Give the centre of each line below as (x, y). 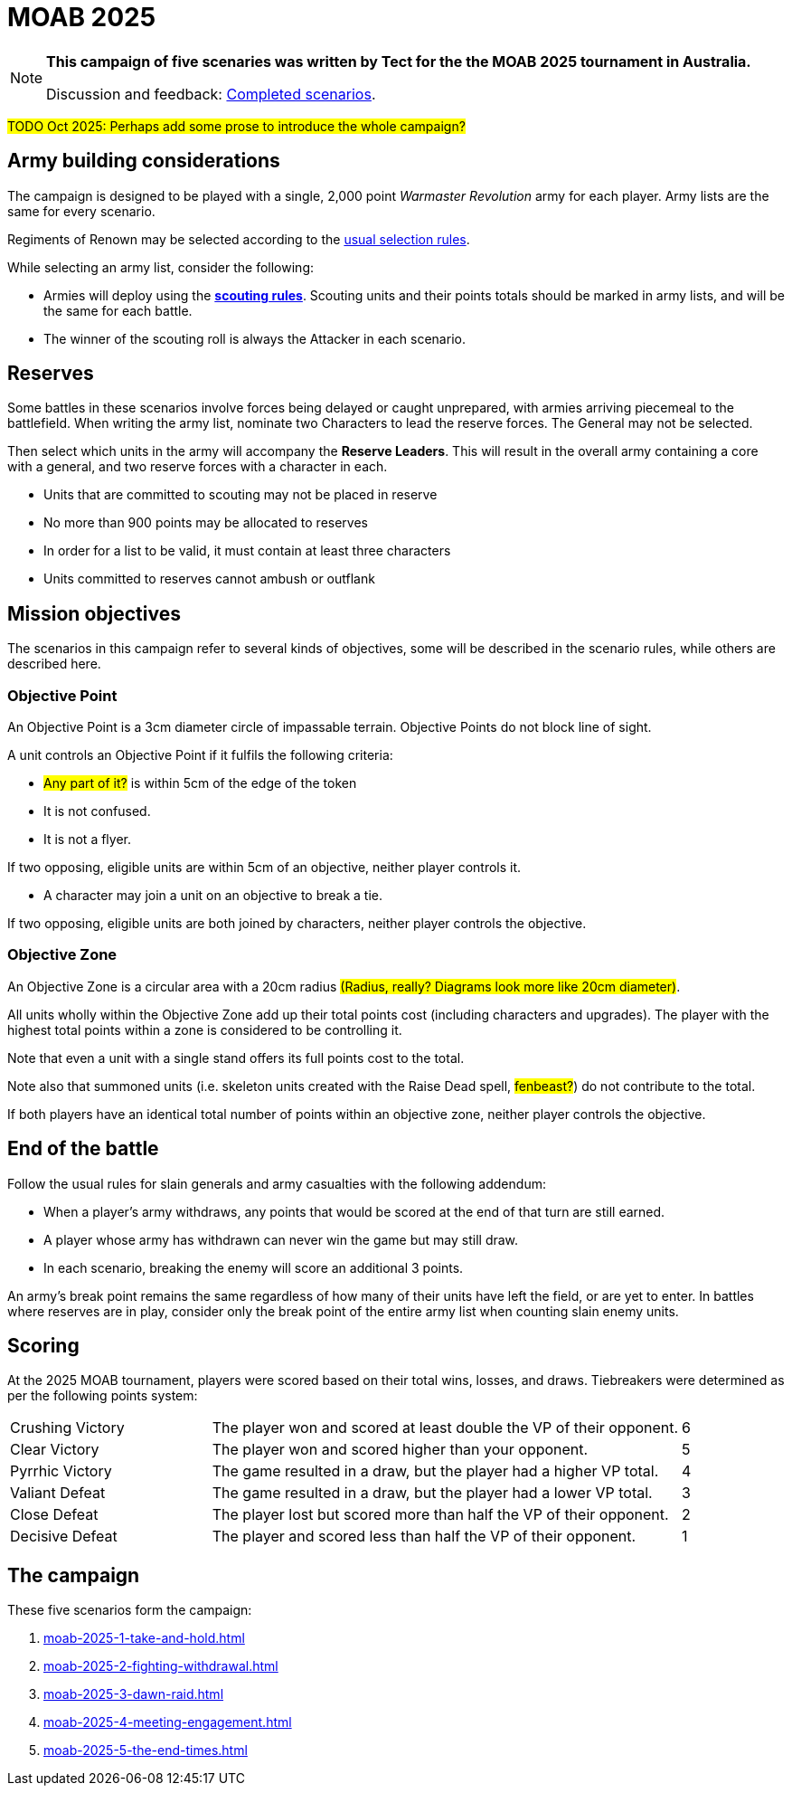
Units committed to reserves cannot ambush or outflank (209, 579)
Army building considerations (144, 161)
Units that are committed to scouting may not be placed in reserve (240, 495)
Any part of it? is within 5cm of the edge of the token (200, 783)
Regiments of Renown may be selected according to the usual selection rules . (239, 239)
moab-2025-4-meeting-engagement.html (168, 1722)
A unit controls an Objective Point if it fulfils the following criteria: (200, 755)
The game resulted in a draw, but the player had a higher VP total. (435, 1471)
